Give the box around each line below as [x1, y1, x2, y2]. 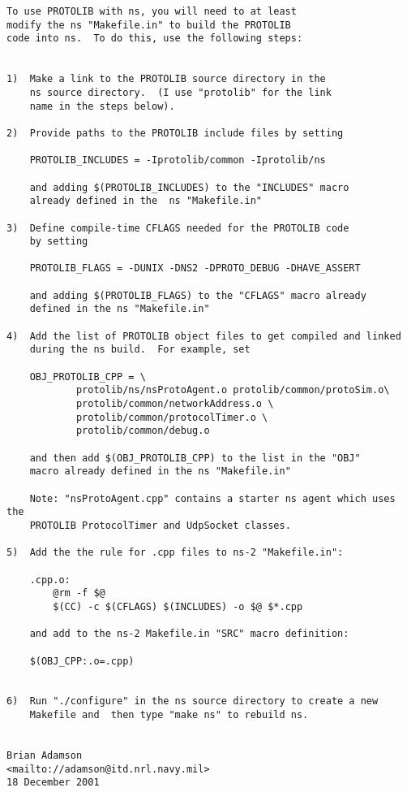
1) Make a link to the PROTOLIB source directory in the [6, 73, 326, 85]
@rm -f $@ [53, 587, 105, 599]
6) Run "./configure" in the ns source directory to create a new [6, 695, 379, 708]
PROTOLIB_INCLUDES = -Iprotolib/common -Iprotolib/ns [29, 154, 326, 167]
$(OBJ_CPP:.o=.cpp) [29, 655, 135, 667]
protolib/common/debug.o [75, 425, 210, 437]
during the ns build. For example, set [29, 344, 251, 356]
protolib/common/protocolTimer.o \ [75, 411, 268, 423]
